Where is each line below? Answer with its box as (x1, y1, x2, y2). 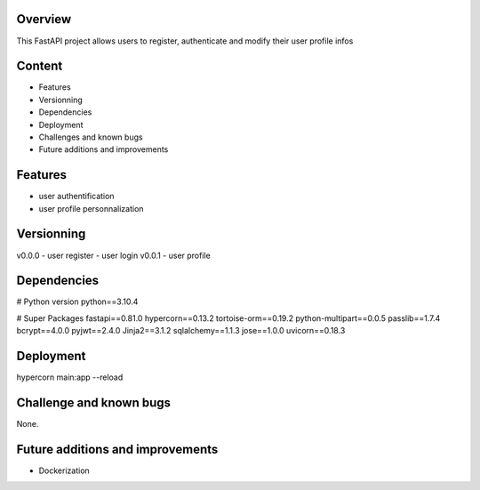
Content (16, 59, 63, 74)
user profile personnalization (38, 203, 144, 213)
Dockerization (38, 465, 91, 476)
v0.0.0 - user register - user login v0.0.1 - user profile (16, 250, 211, 261)
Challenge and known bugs (16, 395, 172, 410)
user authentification (38, 191, 115, 202)
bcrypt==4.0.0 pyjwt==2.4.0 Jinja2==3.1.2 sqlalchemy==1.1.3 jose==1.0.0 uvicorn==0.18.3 (16, 325, 346, 336)
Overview (16, 12, 72, 27)
